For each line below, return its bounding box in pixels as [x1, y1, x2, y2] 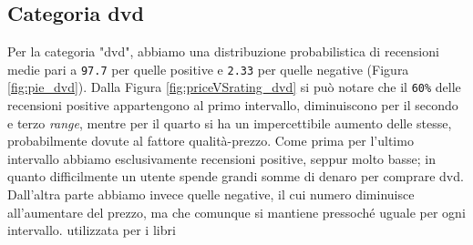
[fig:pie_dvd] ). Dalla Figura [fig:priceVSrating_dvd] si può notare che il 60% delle [7, 77, 461, 97]
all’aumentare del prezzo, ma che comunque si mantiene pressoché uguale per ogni [7, 202, 466, 221]
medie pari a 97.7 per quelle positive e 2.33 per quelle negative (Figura [7, 59, 409, 78]
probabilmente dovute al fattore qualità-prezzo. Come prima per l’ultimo [7, 131, 414, 150]
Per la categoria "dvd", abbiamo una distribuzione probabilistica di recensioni [7, 42, 439, 61]
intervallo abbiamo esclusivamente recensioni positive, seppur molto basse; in [7, 148, 437, 168]
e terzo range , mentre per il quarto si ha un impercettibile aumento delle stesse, [7, 113, 452, 132]
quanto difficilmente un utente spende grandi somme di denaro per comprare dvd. [7, 167, 464, 186]
